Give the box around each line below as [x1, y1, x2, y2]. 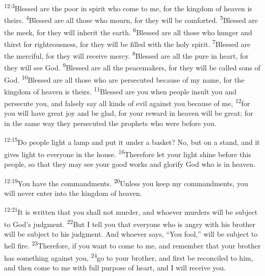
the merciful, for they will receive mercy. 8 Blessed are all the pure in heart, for [4, 49, 249, 61]
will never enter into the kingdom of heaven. [4, 187, 142, 198]
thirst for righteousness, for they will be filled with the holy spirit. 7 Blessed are [4, 37, 251, 49]
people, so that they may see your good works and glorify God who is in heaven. [4, 158, 255, 169]
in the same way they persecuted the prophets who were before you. [4, 117, 217, 128]
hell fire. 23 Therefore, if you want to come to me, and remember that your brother [4, 239, 261, 251]
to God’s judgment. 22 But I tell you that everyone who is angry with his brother [4, 217, 256, 229]
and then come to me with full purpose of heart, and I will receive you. [4, 262, 226, 272]
